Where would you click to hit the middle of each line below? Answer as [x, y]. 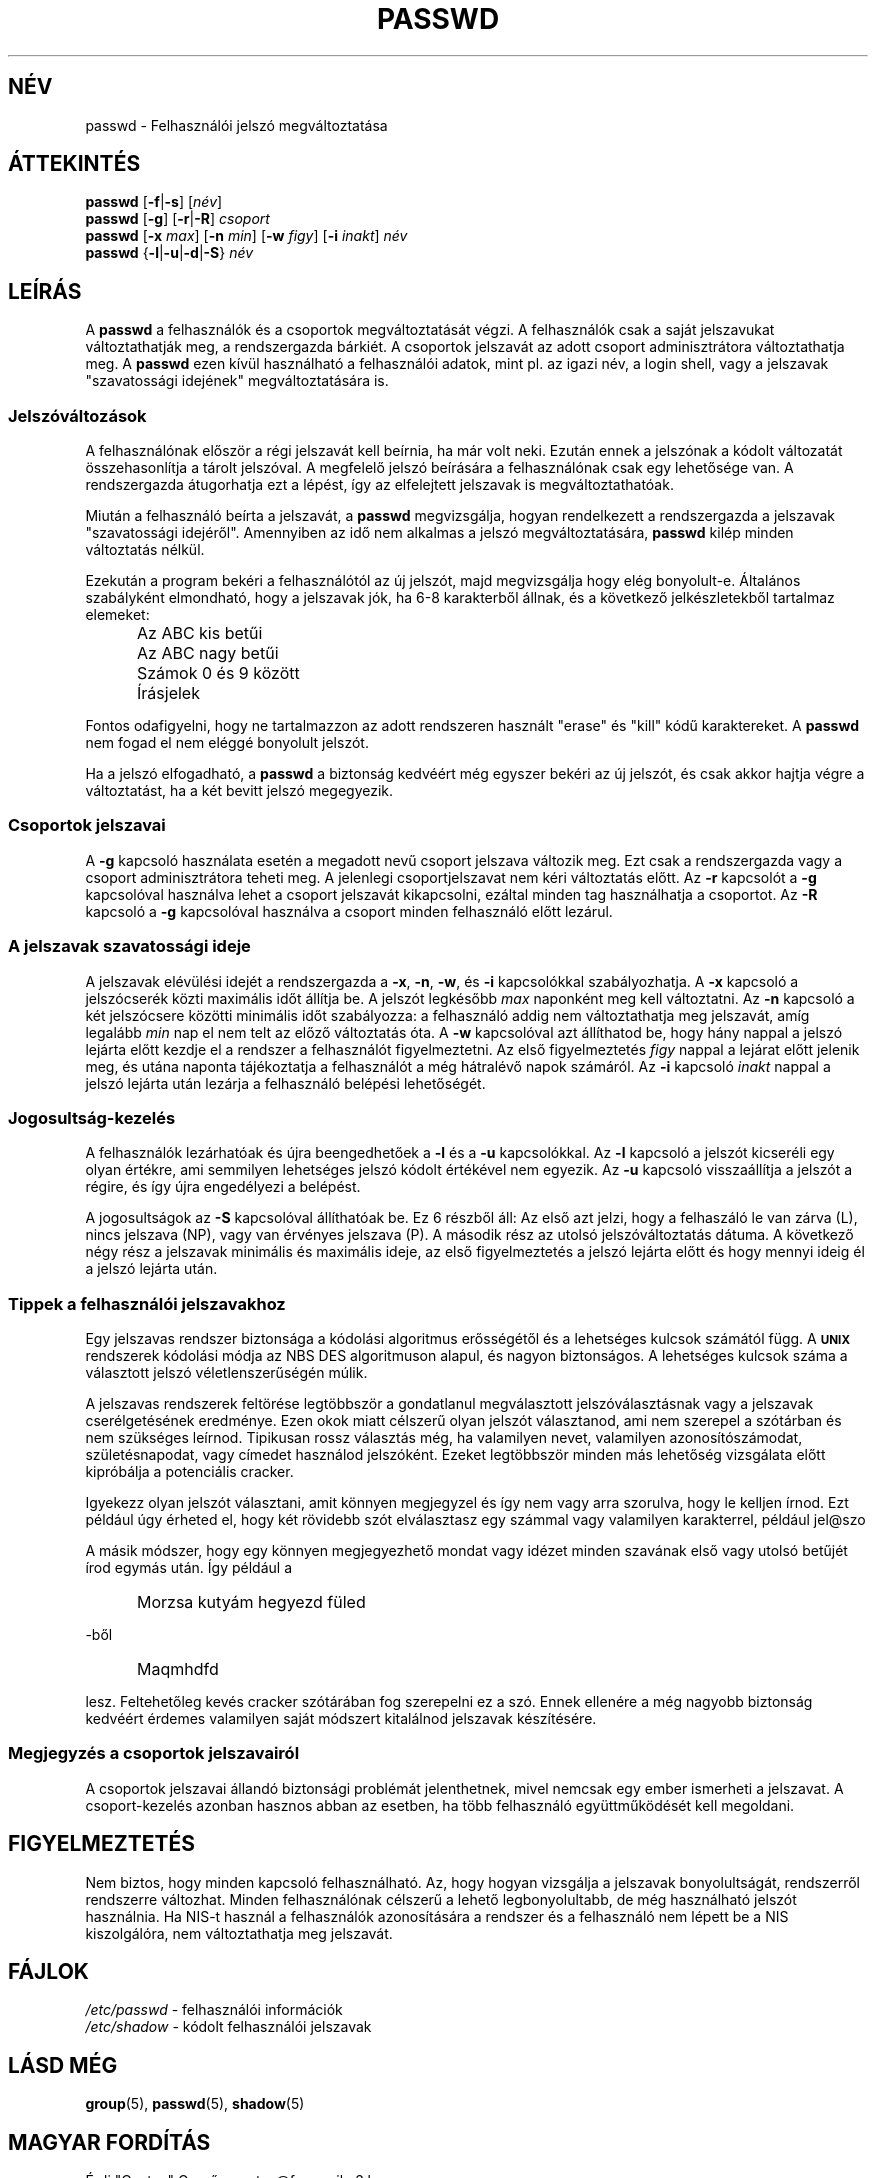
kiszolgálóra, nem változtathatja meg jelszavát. [239, 1933]
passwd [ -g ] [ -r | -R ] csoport [177, 219]
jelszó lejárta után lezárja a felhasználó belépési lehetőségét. [285, 1083]
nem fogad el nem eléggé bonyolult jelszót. [227, 743]
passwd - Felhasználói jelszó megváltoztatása [236, 125]
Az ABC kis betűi [200, 633]
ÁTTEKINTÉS [74, 164]
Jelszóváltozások [77, 415]
